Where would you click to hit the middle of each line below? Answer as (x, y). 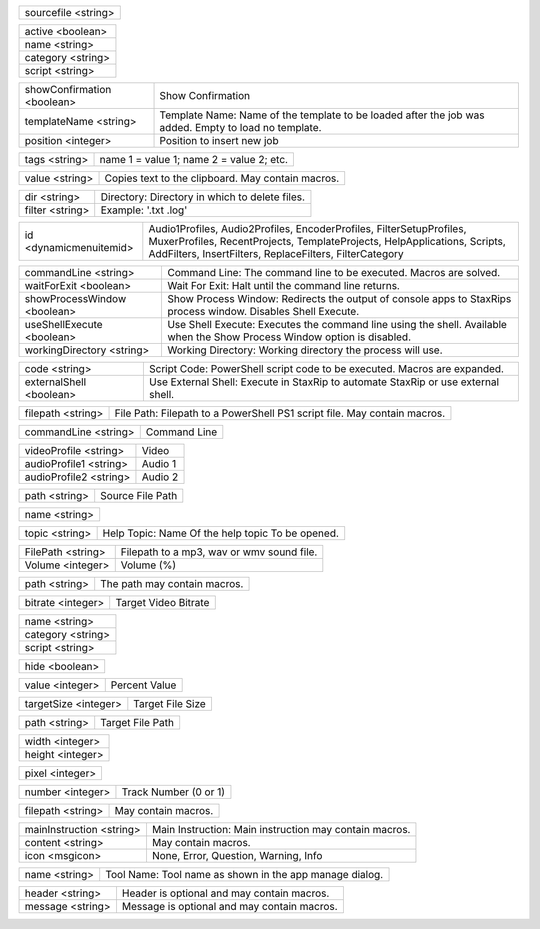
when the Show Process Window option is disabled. (289, 337)
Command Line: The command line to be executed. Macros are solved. (333, 272)
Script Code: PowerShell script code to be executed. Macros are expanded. (326, 368)
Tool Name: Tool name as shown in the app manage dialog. (244, 874)
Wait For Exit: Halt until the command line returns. (283, 285)
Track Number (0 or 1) (173, 792)
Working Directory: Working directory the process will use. (305, 350)
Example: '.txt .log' (144, 210)
